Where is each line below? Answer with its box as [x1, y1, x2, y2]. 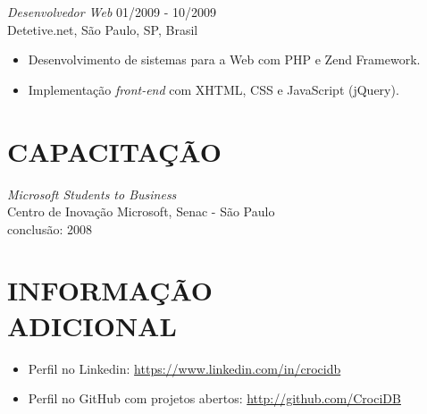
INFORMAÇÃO [7, 272, 213, 308]
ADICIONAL [7, 307, 177, 343]
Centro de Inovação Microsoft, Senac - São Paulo [7, 202, 275, 221]
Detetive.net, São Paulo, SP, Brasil [7, 20, 198, 38]
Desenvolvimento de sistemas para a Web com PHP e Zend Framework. [28, 50, 421, 69]
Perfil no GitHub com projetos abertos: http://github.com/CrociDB [28, 389, 401, 408]
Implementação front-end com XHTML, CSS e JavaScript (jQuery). [28, 80, 399, 98]
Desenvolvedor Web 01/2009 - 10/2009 [7, 3, 217, 21]
